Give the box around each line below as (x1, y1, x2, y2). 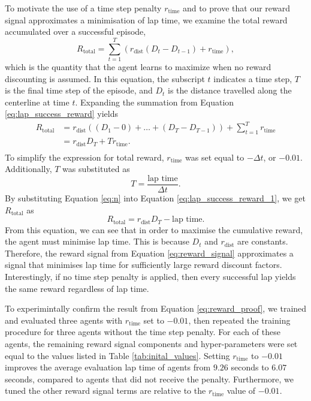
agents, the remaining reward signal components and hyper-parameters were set (5, 337, 298, 349)
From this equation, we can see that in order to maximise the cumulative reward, (5, 223, 303, 236)
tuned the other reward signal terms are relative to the (5, 384, 206, 397)
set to (143, 313, 164, 326)
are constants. (237, 235, 288, 248)
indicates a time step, (213, 72, 292, 85)
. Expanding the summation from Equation (75, 95, 234, 108)
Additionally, (5, 162, 52, 175)
